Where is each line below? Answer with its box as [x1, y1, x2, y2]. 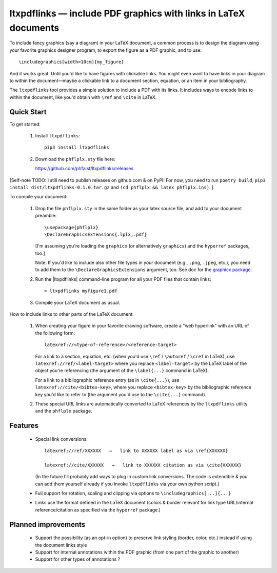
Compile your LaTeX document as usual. [35, 299, 121, 305]
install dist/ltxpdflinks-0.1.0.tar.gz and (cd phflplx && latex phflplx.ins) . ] [9, 184, 214, 190]
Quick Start [9, 108, 47, 116]
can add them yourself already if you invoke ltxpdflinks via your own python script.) [35, 481, 220, 487]
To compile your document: [9, 194, 68, 200]
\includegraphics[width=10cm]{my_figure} [18, 59, 124, 65]
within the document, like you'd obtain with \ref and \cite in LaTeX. [9, 94, 157, 100]
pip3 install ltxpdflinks [44, 145, 110, 151]
